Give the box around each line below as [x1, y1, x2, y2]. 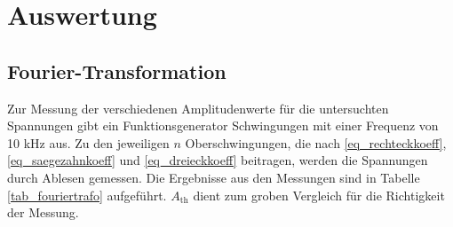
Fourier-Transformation [7, 57, 226, 84]
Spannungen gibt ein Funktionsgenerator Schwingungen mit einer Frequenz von [7, 116, 439, 135]
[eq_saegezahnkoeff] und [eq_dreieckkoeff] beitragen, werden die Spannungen [7, 151, 428, 169]
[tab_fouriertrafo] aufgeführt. [7, 185, 167, 204]
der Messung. [7, 203, 79, 222]
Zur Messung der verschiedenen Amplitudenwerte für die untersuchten [7, 98, 389, 117]
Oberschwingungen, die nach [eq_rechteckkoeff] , [185, 133, 447, 152]
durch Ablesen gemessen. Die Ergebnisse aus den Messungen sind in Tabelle [7, 168, 420, 186]
